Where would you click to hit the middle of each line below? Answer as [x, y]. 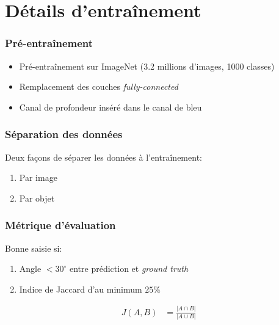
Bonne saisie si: [34, 248]
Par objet [37, 198]
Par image [38, 177]
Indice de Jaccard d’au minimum [81, 289]
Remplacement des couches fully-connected [99, 86]
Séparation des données [64, 134]
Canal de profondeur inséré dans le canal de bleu [111, 107]
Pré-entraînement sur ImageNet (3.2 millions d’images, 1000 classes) [147, 66]
